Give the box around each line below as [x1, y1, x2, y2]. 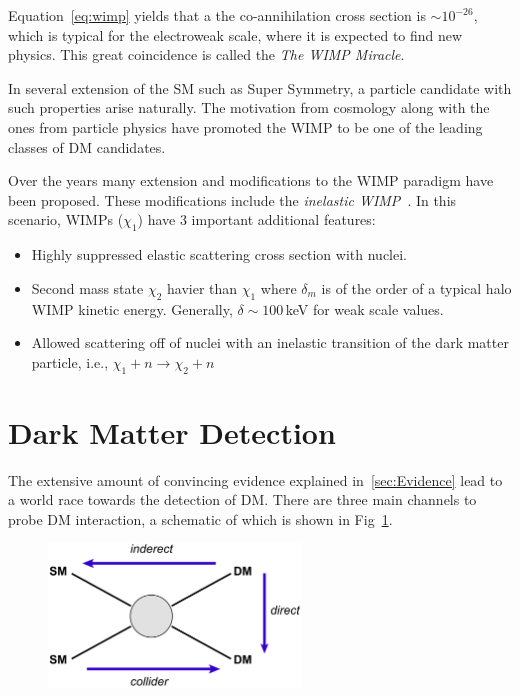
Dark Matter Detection [8, 411, 336, 452]
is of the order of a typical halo [321, 277, 512, 298]
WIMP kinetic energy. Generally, [31, 298, 233, 319]
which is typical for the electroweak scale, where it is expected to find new [8, 24, 463, 45]
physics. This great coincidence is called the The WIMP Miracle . [8, 44, 405, 65]
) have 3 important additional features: [137, 209, 376, 230]
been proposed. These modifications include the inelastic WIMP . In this [8, 189, 457, 210]
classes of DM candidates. [8, 136, 166, 157]
